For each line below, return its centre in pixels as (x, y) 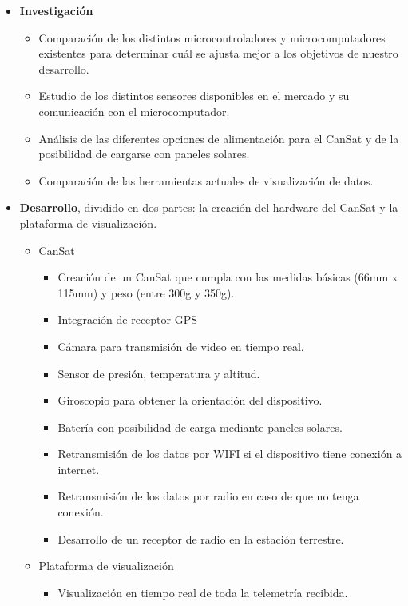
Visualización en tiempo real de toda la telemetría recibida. (203, 592)
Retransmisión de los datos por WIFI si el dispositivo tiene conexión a (230, 454)
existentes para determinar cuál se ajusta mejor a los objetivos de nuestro (218, 53)
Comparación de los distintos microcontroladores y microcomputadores (212, 37)
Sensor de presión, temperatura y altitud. (159, 373)
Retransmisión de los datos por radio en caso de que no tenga (208, 496)
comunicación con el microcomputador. (134, 111)
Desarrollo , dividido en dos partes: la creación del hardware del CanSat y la (209, 207)
